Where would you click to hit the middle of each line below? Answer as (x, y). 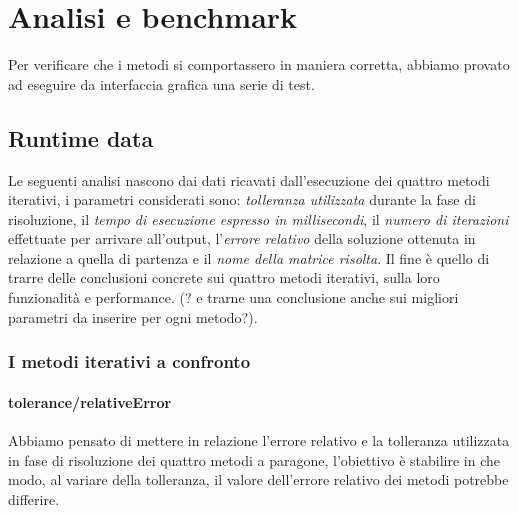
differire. (34, 498)
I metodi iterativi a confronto (129, 361)
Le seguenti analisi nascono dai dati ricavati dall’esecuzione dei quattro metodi (249, 179)
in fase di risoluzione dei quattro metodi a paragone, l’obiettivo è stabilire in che (254, 459)
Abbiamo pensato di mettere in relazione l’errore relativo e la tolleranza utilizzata (259, 439)
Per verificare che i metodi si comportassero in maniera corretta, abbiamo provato (259, 64)
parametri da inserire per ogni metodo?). (133, 316)
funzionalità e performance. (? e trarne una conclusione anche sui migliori (233, 297)
